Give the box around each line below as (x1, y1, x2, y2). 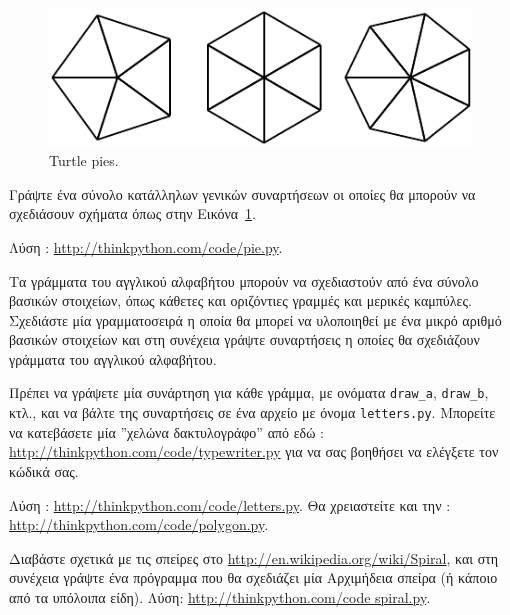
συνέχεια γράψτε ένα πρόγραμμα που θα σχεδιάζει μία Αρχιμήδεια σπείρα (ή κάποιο (9, 567, 498, 588)
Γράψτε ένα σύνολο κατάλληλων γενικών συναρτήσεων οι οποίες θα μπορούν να (9, 183, 476, 204)
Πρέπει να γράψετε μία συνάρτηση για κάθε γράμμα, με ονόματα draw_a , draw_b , (9, 382, 489, 403)
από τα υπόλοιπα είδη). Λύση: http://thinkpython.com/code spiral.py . (9, 586, 431, 607)
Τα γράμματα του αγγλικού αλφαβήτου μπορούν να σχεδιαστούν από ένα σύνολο (9, 270, 479, 291)
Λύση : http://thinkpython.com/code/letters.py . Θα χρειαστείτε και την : (9, 494, 451, 515)
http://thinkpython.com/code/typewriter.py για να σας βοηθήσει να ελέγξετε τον (9, 441, 499, 462)
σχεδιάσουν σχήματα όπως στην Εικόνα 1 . (9, 203, 256, 224)
